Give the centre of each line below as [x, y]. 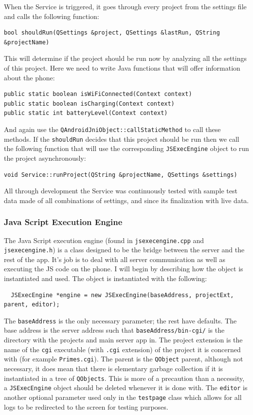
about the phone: [29, 77]
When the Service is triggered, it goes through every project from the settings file [125, 6]
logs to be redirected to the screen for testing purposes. [86, 406]
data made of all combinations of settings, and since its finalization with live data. [126, 200]
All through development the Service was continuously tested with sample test [121, 191]
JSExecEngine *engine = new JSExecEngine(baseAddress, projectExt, [122, 295]
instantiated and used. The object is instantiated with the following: [106, 278]
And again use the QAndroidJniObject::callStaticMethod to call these [112, 129]
